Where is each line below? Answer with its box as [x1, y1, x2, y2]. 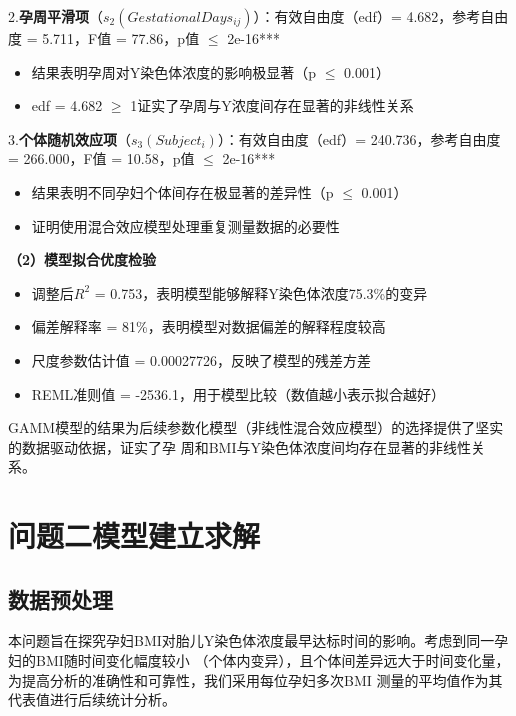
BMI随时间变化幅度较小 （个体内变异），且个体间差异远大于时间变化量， [35, 650, 510, 671]
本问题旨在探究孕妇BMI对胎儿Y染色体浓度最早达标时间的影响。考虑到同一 [8, 630, 495, 651]
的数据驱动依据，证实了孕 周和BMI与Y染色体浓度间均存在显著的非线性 [8, 436, 471, 457]
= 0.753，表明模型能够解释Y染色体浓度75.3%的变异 [94, 282, 428, 303]
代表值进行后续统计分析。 [8, 689, 176, 710]
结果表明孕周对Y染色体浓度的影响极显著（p [31, 61, 317, 82]
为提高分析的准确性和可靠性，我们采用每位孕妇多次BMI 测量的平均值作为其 [8, 669, 503, 690]
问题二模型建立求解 [8, 515, 261, 556]
